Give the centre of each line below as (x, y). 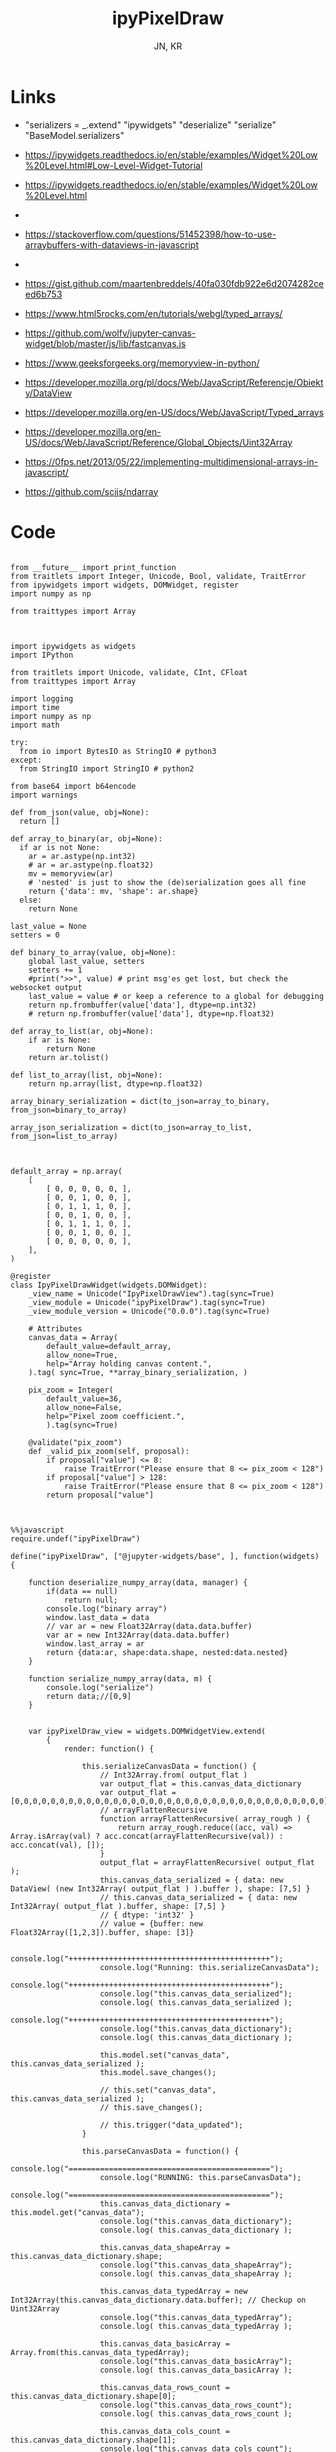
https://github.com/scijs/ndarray (91, 491)
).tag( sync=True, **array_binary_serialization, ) (138, 1372)
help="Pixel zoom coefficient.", (116, 1416)
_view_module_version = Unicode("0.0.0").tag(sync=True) (149, 1311)
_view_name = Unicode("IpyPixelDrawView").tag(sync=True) (151, 1293)
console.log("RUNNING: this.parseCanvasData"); (200, 2177)
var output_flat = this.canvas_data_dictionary (200, 1783)
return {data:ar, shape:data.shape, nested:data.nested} (167, 1652)
